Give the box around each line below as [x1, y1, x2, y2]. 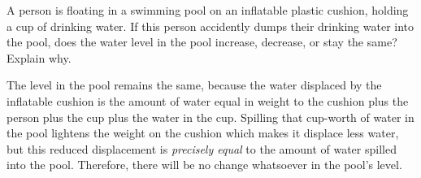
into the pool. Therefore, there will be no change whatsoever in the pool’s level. [7, 156, 402, 173]
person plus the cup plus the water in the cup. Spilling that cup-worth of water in [7, 108, 414, 125]
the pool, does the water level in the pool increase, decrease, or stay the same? [7, 33, 397, 50]
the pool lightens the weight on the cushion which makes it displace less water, [7, 124, 399, 141]
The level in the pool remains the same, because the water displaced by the [7, 76, 382, 93]
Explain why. [7, 49, 72, 66]
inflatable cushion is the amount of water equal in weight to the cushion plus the [7, 92, 409, 109]
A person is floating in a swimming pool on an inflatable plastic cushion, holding [7, 2, 409, 18]
